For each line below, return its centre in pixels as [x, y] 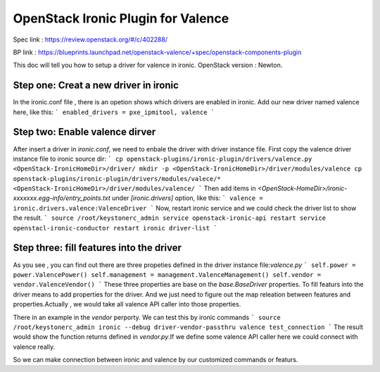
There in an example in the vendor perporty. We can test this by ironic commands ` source [147, 317]
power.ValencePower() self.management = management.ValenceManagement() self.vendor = [167, 274]
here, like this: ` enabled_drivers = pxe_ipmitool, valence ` [114, 112]
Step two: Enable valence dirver [84, 132]
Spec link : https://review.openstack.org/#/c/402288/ [90, 39]
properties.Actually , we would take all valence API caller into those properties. [127, 304]
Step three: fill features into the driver [97, 248]
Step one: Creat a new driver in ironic [96, 86]
